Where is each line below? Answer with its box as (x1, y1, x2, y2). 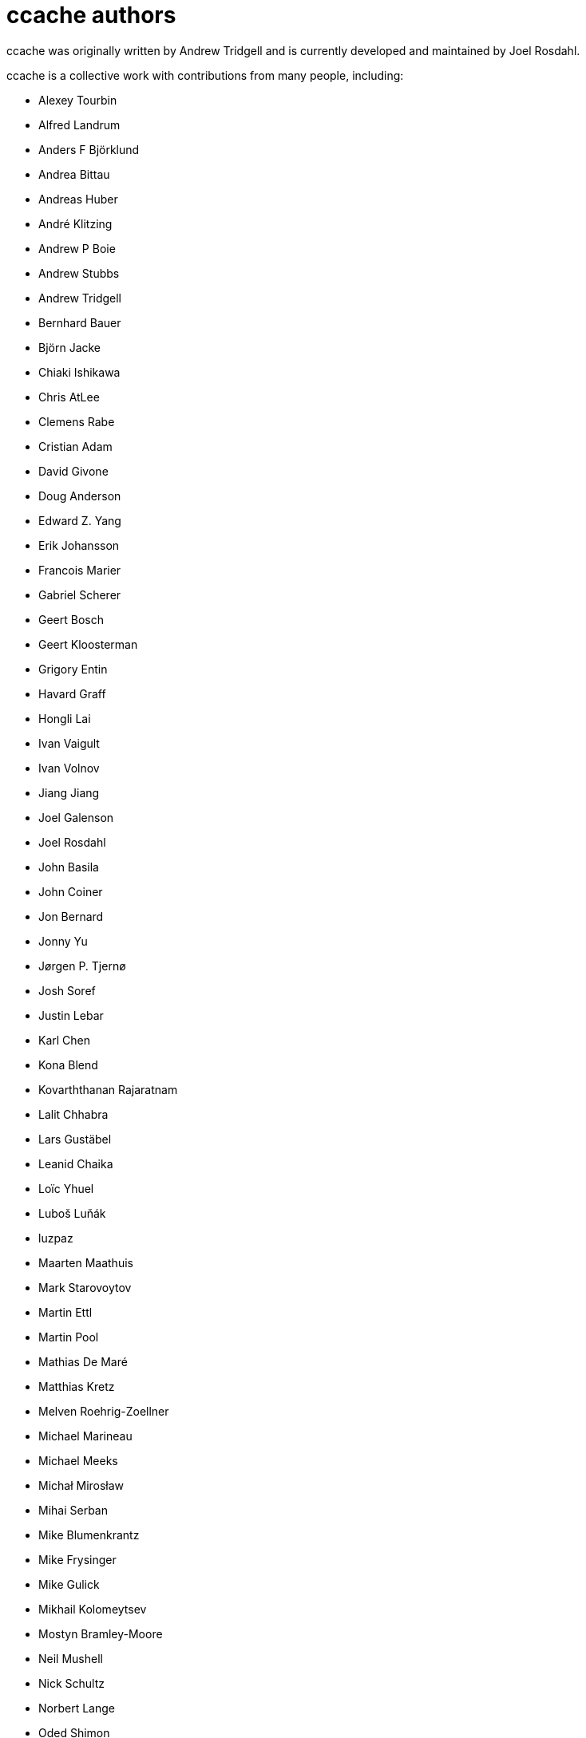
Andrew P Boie (38, 241, 116, 255)
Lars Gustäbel (38, 1132, 112, 1146)
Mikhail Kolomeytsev (38, 1602, 147, 1616)
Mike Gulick (38, 1577, 100, 1591)
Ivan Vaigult (38, 736, 100, 750)
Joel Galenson (38, 810, 114, 824)
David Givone (38, 464, 109, 478)
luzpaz (38, 1230, 73, 1245)
